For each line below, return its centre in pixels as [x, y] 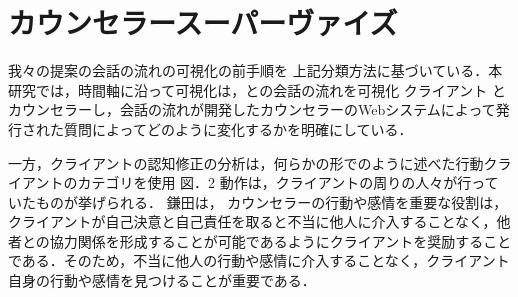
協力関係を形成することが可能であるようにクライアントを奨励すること [280, 240]
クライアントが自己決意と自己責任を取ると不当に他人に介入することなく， [252, 221]
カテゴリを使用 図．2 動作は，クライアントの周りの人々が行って [288, 182]
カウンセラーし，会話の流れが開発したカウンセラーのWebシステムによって [252, 109]
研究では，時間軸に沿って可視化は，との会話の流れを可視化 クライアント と [257, 89]
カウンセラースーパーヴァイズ [203, 22]
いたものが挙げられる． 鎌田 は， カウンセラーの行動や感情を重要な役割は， [258, 201]
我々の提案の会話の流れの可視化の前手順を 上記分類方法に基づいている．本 [255, 70]
